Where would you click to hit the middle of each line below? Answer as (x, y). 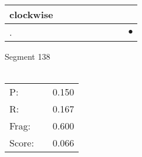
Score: (22, 143)
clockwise (31, 14)
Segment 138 (28, 56)
